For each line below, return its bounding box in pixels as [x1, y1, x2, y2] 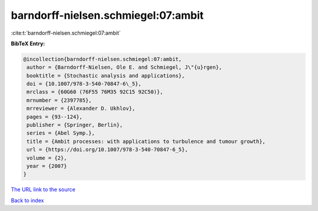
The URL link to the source [11, 186, 76, 193]
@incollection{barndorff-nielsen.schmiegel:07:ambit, [23, 56, 182, 62]
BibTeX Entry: [11, 40, 45, 47]
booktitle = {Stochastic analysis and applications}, [26, 72, 185, 79]
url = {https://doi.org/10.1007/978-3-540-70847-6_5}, [26, 146, 188, 153]
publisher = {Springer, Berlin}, [26, 122, 123, 129]
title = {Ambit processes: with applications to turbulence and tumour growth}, [26, 138, 266, 145]
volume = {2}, [26, 155, 67, 161]
